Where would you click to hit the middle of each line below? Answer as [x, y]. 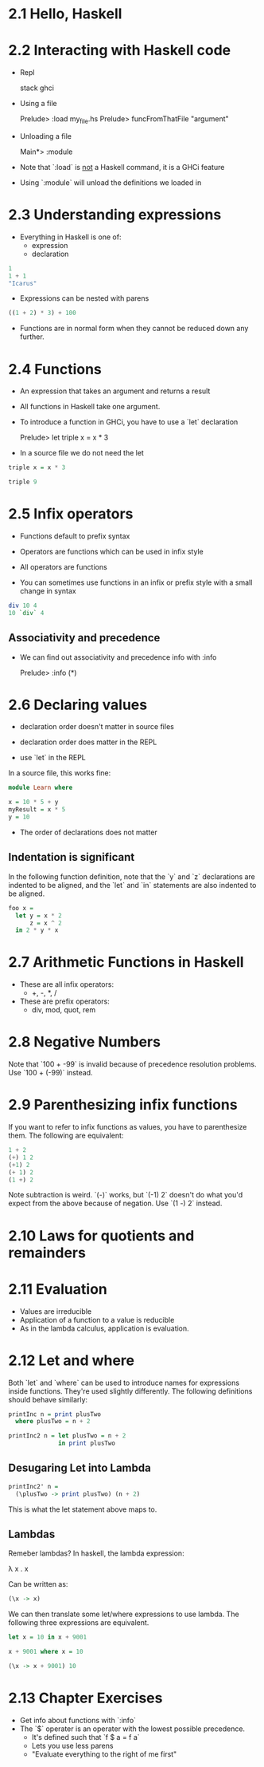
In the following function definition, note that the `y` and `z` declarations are [132, 876]
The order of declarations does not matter [88, 832]
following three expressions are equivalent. [79, 1623]
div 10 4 [23, 605]
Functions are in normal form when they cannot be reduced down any [134, 329]
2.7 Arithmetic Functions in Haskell [126, 962]
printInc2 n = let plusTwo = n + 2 [67, 1436]
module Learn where [41, 788]
